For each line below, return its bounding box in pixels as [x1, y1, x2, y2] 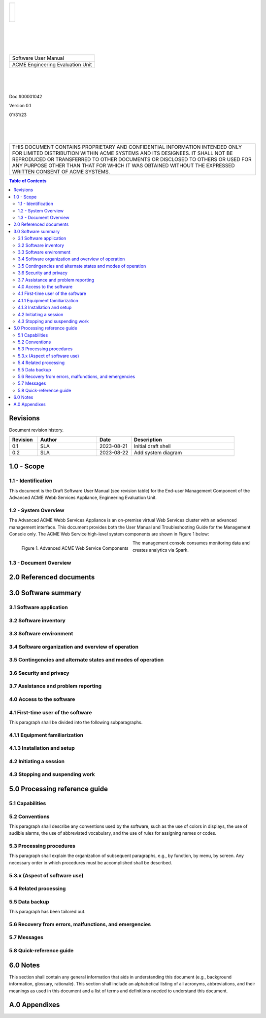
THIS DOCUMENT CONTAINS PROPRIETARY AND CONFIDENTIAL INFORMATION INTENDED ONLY [12, 144, 242, 151]
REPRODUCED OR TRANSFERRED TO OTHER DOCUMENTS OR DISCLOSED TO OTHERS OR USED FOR [12, 156, 252, 163]
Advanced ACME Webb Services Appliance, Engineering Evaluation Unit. [9, 494, 157, 501]
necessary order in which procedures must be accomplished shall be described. [9, 859, 172, 865]
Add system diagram [133, 449, 182, 456]
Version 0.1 [9, 103, 32, 109]
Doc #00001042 [9, 93, 42, 99]
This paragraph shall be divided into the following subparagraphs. [9, 719, 143, 725]
